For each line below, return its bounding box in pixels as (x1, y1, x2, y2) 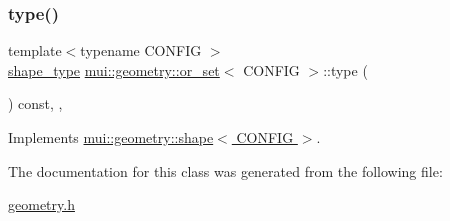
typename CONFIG (80, 40, 202, 61)
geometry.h (8, 194, 75, 215)
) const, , (8, 93, 63, 114)
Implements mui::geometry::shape (8, 127, 214, 147)
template (8, 40, 62, 61)
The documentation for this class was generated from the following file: (8, 160, 443, 181)
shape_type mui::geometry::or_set (8, 59, 220, 80)
